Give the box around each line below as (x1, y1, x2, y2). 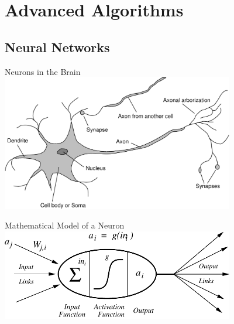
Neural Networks (5, 37, 110, 56)
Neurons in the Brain (5, 65, 81, 77)
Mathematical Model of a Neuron (5, 219, 125, 231)
